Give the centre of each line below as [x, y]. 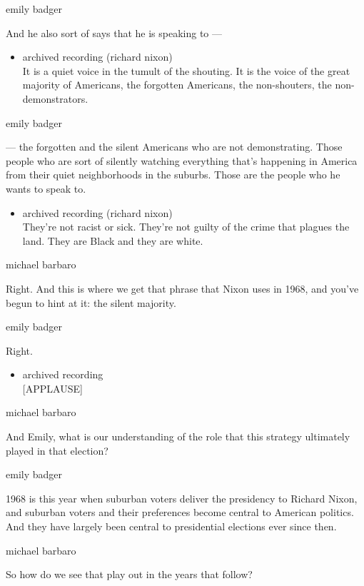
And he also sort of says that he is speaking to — [114, 32]
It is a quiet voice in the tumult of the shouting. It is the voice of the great [186, 70]
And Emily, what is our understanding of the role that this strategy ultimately [178, 436]
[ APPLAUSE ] [52, 388]
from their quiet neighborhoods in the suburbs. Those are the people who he [173, 175]
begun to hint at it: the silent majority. [91, 302]
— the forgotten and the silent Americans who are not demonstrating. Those [174, 147]
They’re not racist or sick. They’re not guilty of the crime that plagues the [186, 227]
